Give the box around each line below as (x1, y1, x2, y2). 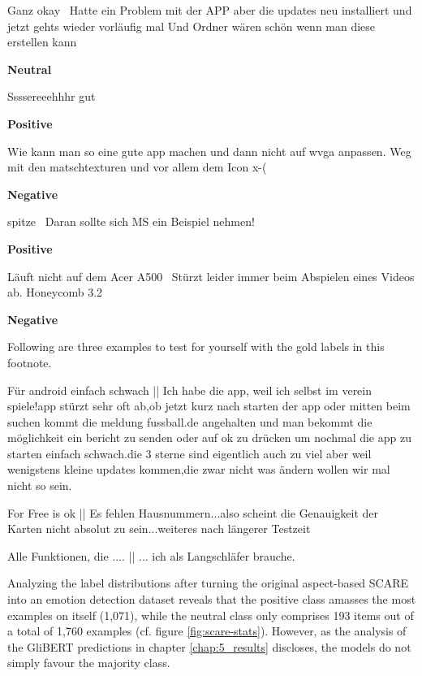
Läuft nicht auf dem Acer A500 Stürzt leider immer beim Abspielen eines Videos (7, 267, 415, 284)
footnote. (7, 353, 52, 370)
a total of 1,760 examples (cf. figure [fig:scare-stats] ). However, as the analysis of (7, 622, 407, 639)
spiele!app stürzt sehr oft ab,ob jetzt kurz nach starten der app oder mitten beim (7, 397, 411, 414)
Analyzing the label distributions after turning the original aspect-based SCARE (7, 574, 409, 591)
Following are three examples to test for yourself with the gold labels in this (7, 338, 385, 355)
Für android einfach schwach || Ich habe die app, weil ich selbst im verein (7, 381, 372, 398)
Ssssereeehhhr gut (7, 88, 96, 105)
